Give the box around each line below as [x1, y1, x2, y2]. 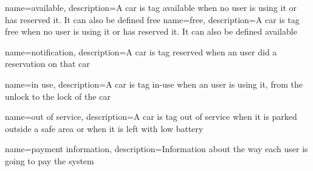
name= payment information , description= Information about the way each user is [5, 142, 308, 155]
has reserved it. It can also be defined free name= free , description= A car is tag [5, 13, 300, 26]
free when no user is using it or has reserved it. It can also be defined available [5, 25, 297, 38]
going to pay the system [5, 154, 94, 167]
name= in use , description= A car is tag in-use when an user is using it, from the [5, 77, 303, 90]
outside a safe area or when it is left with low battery [5, 122, 204, 134]
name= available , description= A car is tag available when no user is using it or [5, 1, 297, 13]
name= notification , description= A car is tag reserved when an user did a [5, 45, 277, 58]
